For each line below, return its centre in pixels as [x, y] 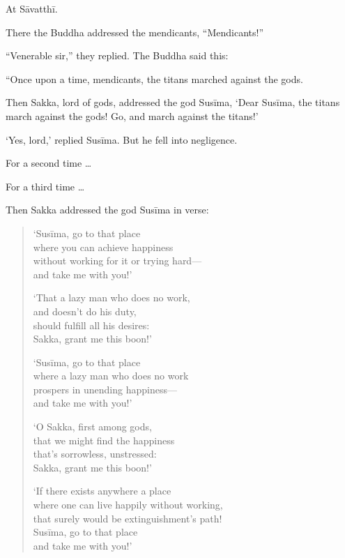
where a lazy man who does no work [111, 376]
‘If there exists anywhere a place [102, 491]
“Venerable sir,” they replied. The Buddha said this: [117, 55]
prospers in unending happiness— [105, 389]
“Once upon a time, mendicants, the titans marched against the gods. [154, 78]
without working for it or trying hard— [117, 261]
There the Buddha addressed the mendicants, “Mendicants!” [135, 32]
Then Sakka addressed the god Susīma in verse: [107, 210]
